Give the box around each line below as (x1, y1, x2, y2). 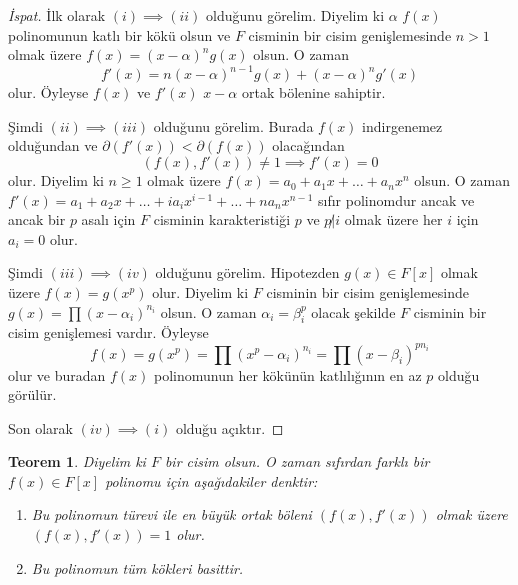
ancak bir (8, 209, 66, 230)
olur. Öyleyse (8, 82, 89, 103)
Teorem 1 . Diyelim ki (8, 451, 146, 472)
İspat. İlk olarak (8, 5, 106, 25)
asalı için (81, 209, 136, 230)
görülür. (8, 384, 57, 405)
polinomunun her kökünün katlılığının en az (154, 364, 422, 385)
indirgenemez (362, 115, 443, 136)
